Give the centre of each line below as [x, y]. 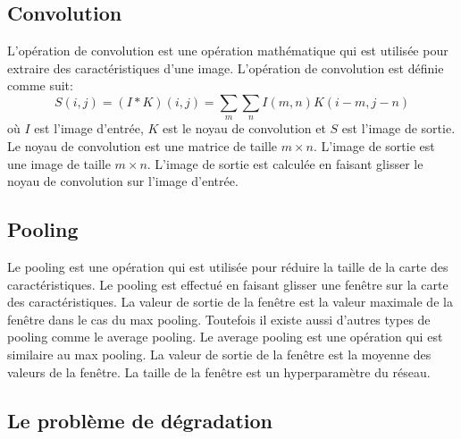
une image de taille [59, 163]
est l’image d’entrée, [89, 128]
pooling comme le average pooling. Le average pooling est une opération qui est [225, 337]
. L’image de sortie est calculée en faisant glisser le [285, 163]
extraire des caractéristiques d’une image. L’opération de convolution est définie [226, 68]
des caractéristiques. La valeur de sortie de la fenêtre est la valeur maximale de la [230, 302]
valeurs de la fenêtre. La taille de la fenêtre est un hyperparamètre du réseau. [219, 371]
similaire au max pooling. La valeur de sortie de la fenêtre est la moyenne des [219, 354]
